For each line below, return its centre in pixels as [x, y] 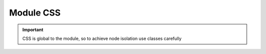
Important [33, 30]
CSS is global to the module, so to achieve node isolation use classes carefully [102, 38]
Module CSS [35, 13]
